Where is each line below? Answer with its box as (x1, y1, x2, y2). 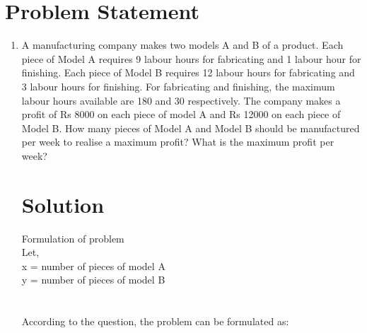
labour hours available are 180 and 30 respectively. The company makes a (21, 93, 341, 107)
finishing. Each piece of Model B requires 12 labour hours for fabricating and (21, 65, 355, 80)
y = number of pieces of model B (21, 272, 165, 287)
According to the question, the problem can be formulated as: (21, 314, 289, 329)
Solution (21, 189, 105, 218)
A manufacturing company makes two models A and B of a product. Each (21, 37, 344, 52)
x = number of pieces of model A (21, 258, 165, 273)
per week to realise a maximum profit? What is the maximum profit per (21, 134, 334, 149)
